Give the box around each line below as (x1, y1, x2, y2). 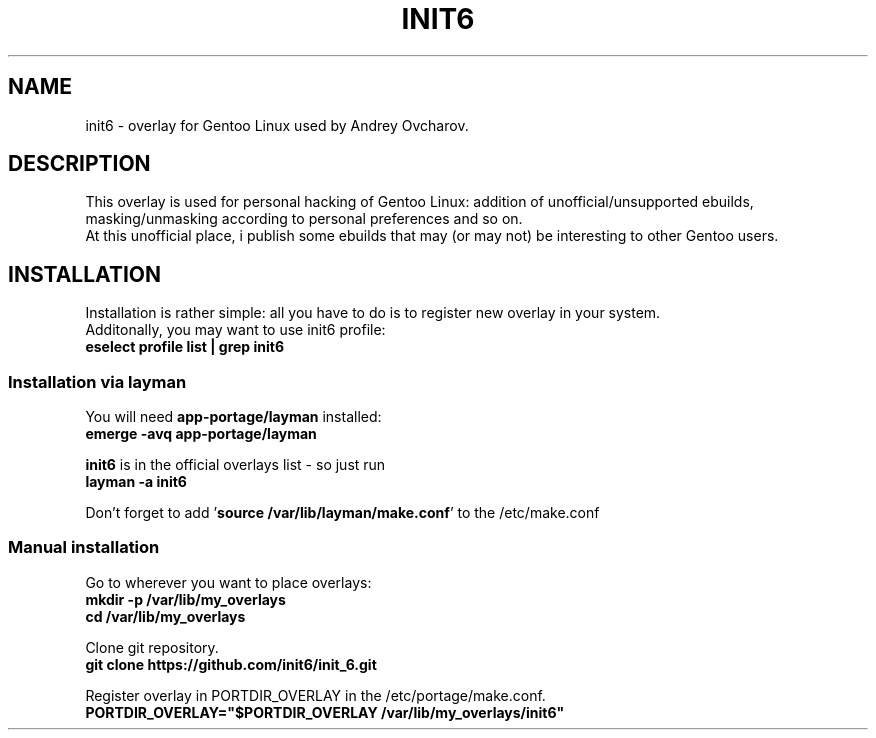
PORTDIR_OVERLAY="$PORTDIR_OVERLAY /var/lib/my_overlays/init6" (85, 703, 565, 721)
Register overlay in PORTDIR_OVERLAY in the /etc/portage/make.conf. (85, 686, 546, 704)
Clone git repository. (85, 638, 219, 656)
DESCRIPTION (8, 151, 151, 177)
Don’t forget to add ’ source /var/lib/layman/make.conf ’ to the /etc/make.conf (85, 504, 600, 522)
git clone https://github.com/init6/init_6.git (85, 655, 377, 673)
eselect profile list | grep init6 (85, 338, 285, 356)
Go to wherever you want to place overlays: (85, 573, 372, 591)
